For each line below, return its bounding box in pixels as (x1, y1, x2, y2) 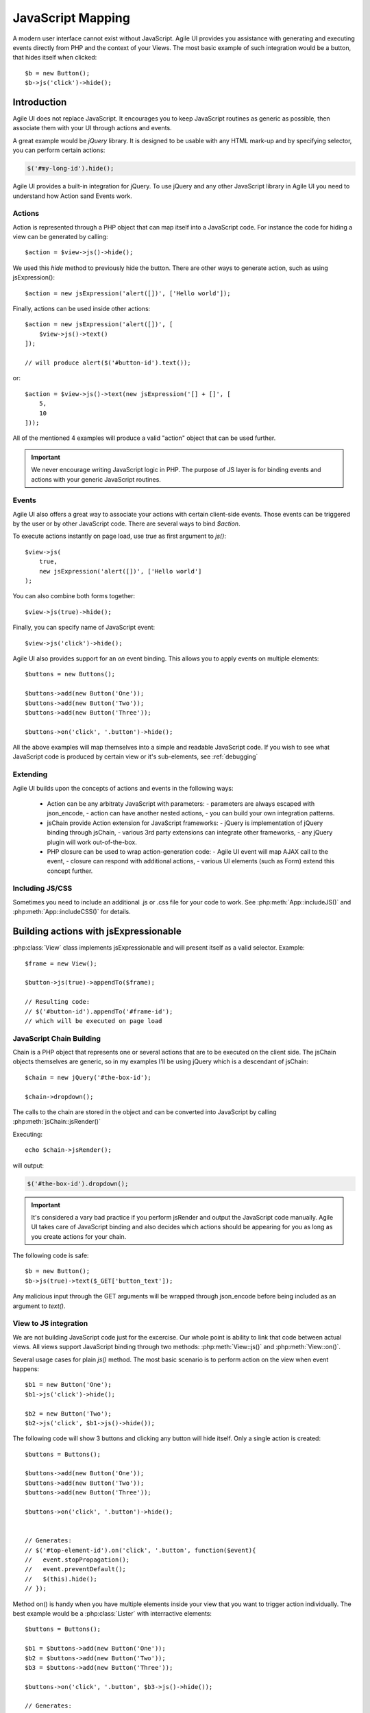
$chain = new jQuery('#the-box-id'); (25, 1073, 152, 1081)
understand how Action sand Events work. (12, 192, 133, 200)
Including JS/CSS (12, 884, 73, 894)
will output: (12, 1161, 45, 1170)
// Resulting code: (25, 998, 90, 1006)
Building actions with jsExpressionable (12, 926, 182, 937)
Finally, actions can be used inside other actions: (12, 305, 151, 313)
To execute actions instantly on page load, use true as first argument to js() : (12, 532, 226, 541)
